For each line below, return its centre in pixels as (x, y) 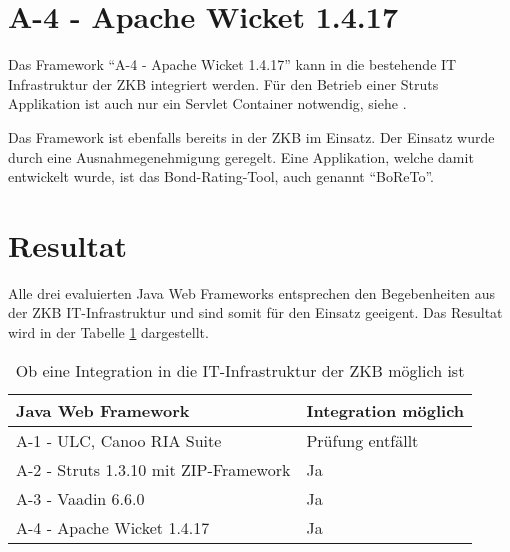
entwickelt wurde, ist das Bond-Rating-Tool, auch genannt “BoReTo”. (221, 176)
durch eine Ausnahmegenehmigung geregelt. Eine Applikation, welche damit (241, 156)
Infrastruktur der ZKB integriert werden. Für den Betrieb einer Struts (223, 83)
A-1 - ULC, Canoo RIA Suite (119, 440)
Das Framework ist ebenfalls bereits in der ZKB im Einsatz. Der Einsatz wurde (251, 136)
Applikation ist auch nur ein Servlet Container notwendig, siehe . (207, 103)
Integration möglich (385, 410)
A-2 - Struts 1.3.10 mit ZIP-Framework (153, 469)
